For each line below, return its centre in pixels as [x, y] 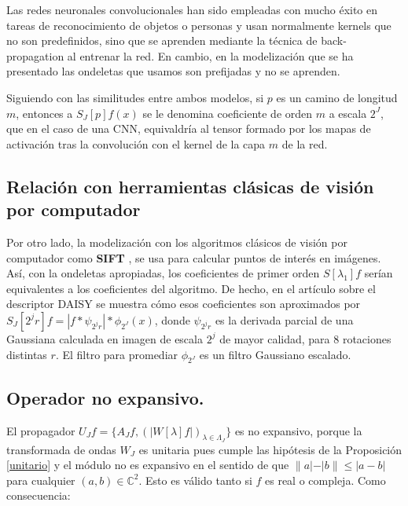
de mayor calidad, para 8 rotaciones [305, 338]
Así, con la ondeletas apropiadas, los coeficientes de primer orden [163, 273]
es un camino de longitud [337, 97]
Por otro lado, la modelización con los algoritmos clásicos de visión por [177, 242]
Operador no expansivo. [105, 397]
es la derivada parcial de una [284, 319]
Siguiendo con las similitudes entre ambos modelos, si [135, 97]
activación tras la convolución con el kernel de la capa [136, 143]
